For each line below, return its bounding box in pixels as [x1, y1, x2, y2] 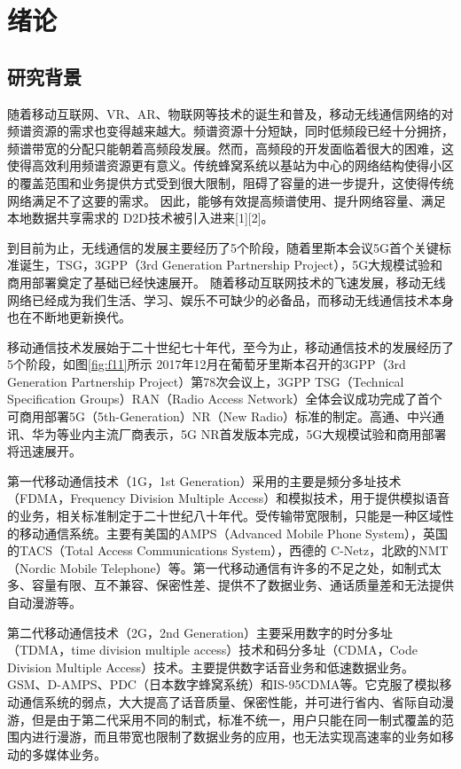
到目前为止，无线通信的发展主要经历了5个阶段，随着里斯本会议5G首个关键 [7, 238, 439, 256]
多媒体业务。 [31, 744, 106, 763]
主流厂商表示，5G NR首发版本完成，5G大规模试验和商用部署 [93, 424, 447, 443]
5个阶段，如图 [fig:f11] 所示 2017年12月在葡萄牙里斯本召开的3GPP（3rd [7, 355, 406, 373]
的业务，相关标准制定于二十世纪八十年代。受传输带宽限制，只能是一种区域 [7, 506, 441, 525]
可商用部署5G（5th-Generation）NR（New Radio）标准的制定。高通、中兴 [7, 407, 432, 426]
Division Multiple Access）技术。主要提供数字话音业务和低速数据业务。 [7, 657, 414, 676]
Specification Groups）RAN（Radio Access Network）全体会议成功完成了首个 [7, 389, 442, 408]
